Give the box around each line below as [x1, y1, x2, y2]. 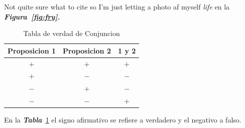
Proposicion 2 [62, 45, 111, 55]
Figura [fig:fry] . [4, 11, 60, 21]
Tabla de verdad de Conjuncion [23, 28, 120, 38]
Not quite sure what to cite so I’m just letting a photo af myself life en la [4, 1, 230, 11]
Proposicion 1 [8, 45, 56, 55]
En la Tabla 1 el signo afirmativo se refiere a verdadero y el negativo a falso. [4, 114, 241, 125]
